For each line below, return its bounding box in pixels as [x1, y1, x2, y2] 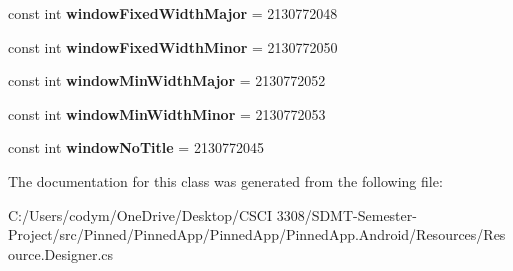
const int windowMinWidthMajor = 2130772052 [8, 70, 326, 91]
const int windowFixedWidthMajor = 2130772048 [8, 3, 338, 23]
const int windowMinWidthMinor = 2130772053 [8, 103, 326, 124]
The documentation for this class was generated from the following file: [8, 170, 443, 191]
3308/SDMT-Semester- [276, 204, 417, 225]
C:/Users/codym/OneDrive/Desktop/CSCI [8, 204, 272, 225]
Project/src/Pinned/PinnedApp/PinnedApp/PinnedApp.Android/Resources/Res [8, 224, 506, 245]
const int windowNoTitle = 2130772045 [8, 137, 264, 158]
